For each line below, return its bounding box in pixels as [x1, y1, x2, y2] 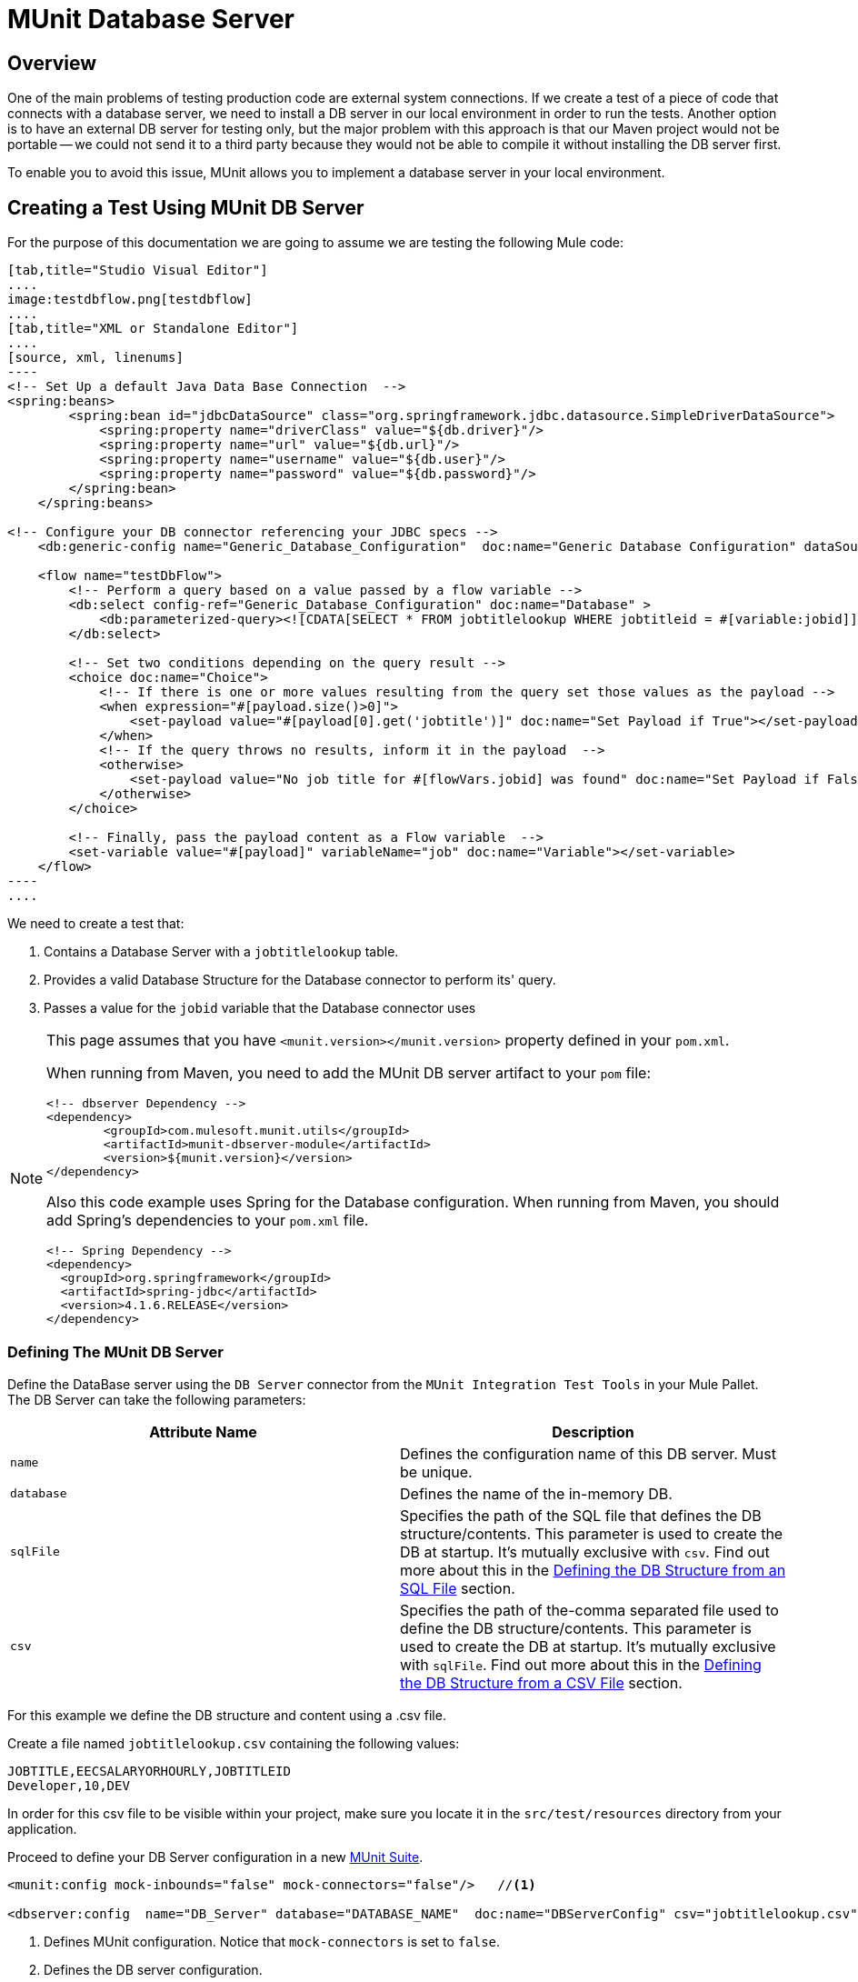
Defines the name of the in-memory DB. [400, 1484, 673, 1503]
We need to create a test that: [7, 916, 185, 932]
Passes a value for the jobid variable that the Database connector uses [44, 1000, 476, 1016]
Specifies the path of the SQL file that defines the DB [400, 1506, 762, 1525]
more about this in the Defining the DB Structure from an [400, 1560, 786, 1579]
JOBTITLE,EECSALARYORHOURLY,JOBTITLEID [7, 1763, 291, 1778]
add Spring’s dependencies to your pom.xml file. [46, 1211, 369, 1230]
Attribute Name [149, 1422, 257, 1441]
